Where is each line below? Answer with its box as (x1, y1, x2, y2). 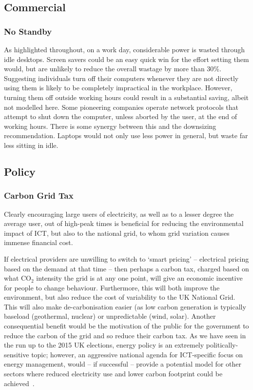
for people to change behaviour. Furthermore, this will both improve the (4, 282, 220, 292)
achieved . (4, 378, 35, 388)
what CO (4, 273, 31, 283)
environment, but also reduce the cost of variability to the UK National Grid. (4, 292, 235, 302)
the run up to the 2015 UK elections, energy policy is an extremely (4, 340, 204, 350)
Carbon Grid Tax (4, 189, 74, 202)
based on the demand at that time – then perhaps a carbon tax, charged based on (4, 263, 249, 273)
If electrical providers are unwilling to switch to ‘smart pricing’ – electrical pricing (4, 253, 249, 264)
